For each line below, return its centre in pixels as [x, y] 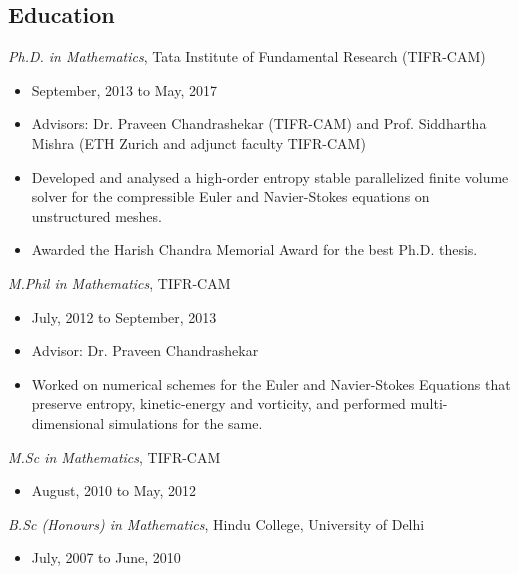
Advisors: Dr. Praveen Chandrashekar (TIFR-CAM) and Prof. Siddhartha [259, 123]
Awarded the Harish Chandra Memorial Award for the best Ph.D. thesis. [254, 249]
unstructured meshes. [96, 215]
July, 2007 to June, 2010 [106, 557]
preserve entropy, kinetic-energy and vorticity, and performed [218, 403]
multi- [429, 403]
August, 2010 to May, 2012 [113, 490]
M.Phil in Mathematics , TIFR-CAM [119, 282]
